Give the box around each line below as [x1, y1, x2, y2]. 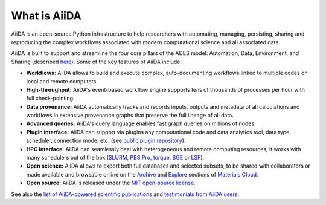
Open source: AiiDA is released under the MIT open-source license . [26, 179, 196, 187]
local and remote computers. [26, 77, 98, 85]
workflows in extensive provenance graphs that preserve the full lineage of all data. [26, 112, 234, 119]
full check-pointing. [26, 94, 75, 102]
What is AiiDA [11, 9, 81, 22]
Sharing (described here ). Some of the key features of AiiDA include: [11, 58, 182, 65]
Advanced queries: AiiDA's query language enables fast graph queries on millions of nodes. [26, 120, 256, 127]
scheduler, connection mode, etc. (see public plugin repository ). [26, 137, 186, 145]
